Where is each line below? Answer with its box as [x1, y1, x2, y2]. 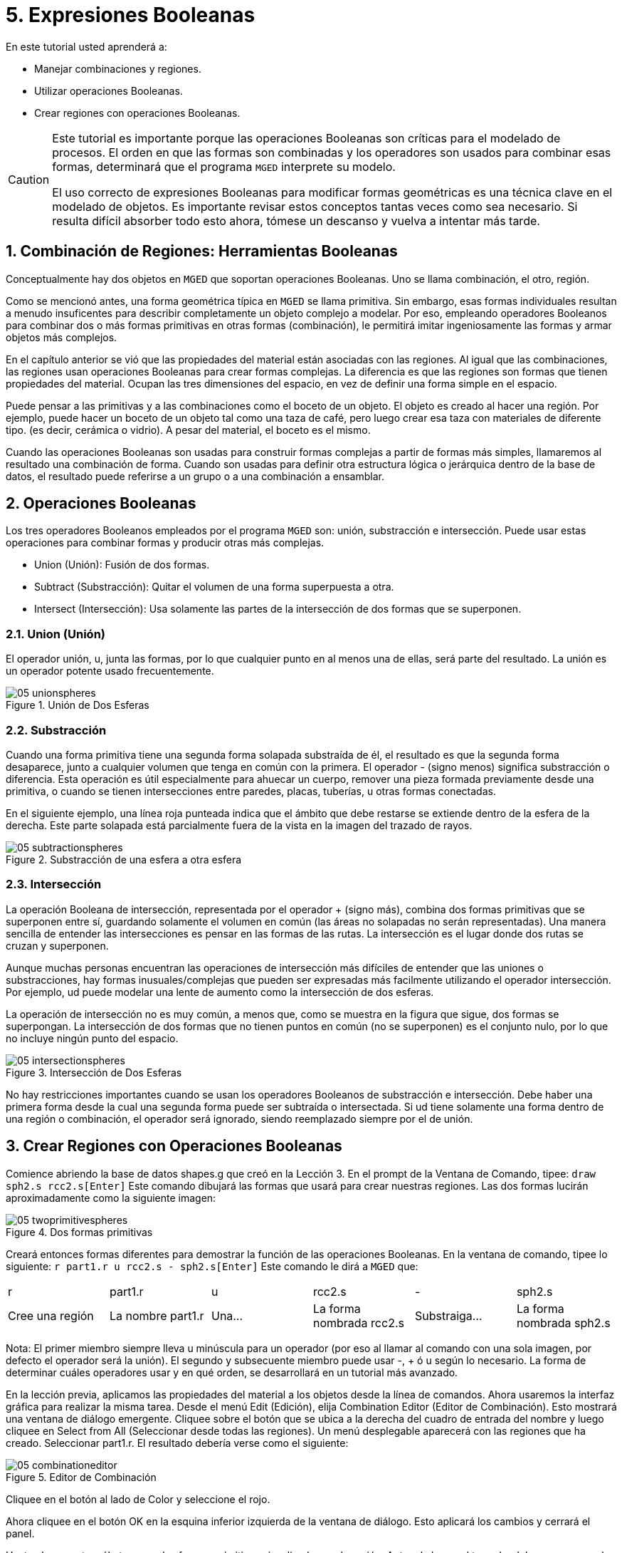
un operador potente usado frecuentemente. [6, 665, 214, 677]
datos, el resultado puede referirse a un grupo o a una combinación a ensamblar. [6, 469, 384, 482]
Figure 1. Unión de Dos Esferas [6, 699, 149, 712]
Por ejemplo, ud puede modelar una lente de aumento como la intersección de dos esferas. [6, 985, 434, 998]
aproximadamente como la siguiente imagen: [6, 1191, 216, 1204]
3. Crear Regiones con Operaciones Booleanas [6, 1137, 342, 1155]
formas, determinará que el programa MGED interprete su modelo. [52, 159, 396, 174]
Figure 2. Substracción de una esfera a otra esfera [6, 853, 242, 866]
